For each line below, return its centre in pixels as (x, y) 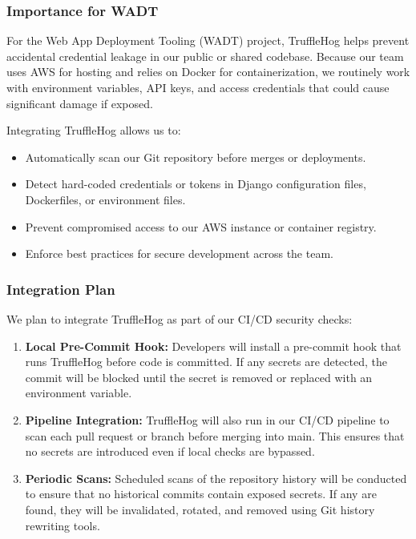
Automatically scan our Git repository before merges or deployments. (196, 157)
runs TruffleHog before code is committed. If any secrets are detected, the (206, 362)
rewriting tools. (63, 525)
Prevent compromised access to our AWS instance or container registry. (201, 226)
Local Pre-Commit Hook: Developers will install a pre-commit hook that (213, 346)
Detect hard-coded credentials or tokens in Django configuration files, (196, 184)
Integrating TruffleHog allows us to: (94, 130)
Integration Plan (61, 289)
